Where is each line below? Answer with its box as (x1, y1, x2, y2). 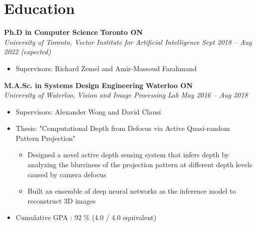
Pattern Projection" (15, 132, 76, 143)
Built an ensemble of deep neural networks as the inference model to (27, 186, 236, 196)
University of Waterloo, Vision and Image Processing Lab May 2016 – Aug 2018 (4, 90, 248, 100)
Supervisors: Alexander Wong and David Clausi (15, 106, 161, 116)
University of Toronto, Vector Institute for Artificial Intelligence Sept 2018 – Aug (4, 36, 252, 47)
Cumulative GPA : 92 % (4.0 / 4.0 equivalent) (15, 212, 157, 223)
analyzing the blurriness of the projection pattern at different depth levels (27, 159, 253, 170)
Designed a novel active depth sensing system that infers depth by (27, 149, 229, 160)
